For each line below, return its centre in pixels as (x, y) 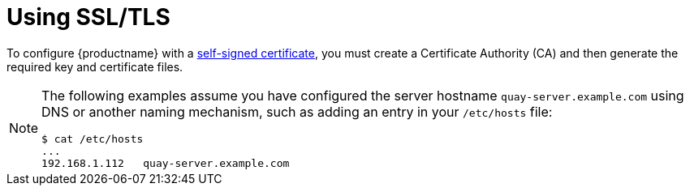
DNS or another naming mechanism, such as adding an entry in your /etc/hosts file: (297, 111)
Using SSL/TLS (88, 17)
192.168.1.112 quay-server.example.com (166, 163)
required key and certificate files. (95, 66)
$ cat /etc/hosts (93, 139)
